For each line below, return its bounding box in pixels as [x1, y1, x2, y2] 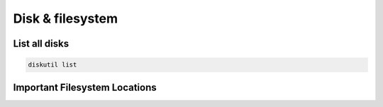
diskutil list [28, 61, 77, 69]
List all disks [13, 38, 70, 50]
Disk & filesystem [13, 11, 118, 26]
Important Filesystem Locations [13, 81, 157, 94]
